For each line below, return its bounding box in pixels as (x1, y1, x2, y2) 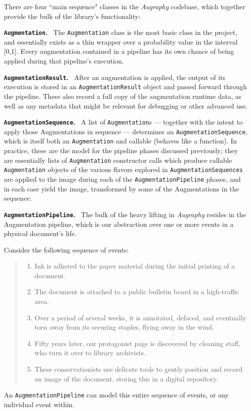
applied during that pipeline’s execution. (4, 56, 124, 66)
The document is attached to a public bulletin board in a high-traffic (34, 286, 239, 297)
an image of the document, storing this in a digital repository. (34, 373, 218, 383)
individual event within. (4, 399, 75, 409)
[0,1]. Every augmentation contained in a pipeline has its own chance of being (4, 46, 234, 56)
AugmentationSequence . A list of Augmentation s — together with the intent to (4, 117, 243, 127)
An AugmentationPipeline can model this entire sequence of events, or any (4, 390, 229, 400)
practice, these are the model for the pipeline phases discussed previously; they (4, 145, 238, 156)
